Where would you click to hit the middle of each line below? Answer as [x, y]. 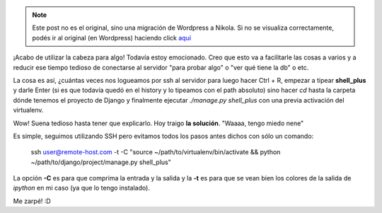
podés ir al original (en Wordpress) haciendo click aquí [111, 38]
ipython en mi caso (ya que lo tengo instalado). [81, 188]
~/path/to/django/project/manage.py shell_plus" [101, 162]
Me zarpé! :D [32, 201]
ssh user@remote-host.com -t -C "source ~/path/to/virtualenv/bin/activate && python [156, 152]
